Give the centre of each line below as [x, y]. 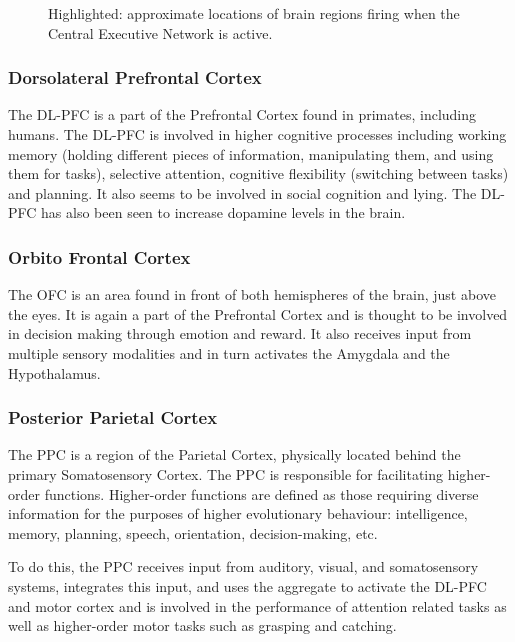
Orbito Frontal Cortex [99, 256]
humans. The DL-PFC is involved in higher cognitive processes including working [257, 134]
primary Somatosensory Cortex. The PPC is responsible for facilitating [226, 473]
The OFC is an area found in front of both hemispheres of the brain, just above [252, 294]
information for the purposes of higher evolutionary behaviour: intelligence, [238, 513]
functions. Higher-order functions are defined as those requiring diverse [261, 493]
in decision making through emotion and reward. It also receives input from [240, 333]
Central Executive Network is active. [160, 32]
